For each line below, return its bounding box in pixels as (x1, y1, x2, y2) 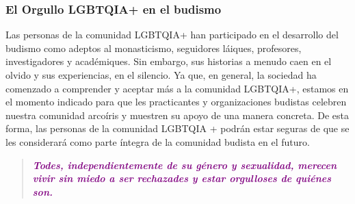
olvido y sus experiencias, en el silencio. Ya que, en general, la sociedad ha (5, 68, 317, 81)
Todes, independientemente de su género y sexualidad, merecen (32, 157, 337, 172)
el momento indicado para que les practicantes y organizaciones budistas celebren (5, 94, 347, 109)
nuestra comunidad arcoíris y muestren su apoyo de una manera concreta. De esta (5, 107, 350, 122)
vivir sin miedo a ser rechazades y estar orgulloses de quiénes (32, 171, 332, 186)
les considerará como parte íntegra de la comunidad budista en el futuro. (5, 134, 310, 149)
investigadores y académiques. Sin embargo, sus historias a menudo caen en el (5, 54, 332, 68)
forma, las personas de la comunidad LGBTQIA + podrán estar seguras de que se (5, 121, 350, 136)
